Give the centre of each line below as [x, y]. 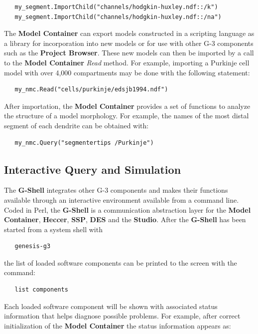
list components [41, 290]
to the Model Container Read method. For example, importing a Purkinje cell [127, 62]
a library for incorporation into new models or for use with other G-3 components [129, 43]
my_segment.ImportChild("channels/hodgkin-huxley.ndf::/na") [118, 17]
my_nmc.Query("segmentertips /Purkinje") [84, 143]
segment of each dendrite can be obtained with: [76, 125]
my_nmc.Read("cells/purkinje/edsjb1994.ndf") [91, 90]
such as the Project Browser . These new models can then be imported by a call [129, 53]
